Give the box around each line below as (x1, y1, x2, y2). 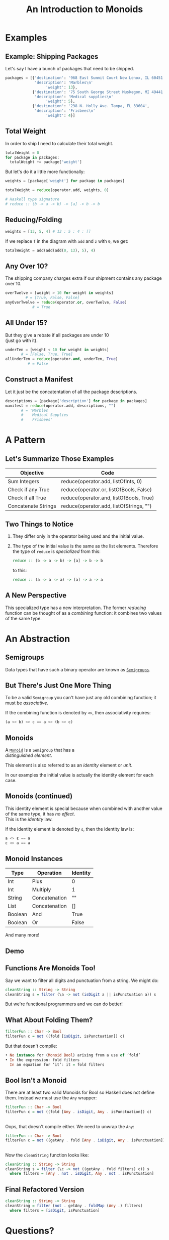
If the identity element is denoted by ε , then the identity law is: (5, 826, 134, 832)
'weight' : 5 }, (45, 99, 75, 104)
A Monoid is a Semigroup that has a (5, 747, 74, 753)
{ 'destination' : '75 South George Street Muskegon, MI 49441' (32, 90, 165, 95)
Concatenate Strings (8, 502, 56, 509)
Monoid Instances (5, 854, 63, 863)
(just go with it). (5, 337, 38, 344)
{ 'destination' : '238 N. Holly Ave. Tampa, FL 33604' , (32, 104, 150, 109)
